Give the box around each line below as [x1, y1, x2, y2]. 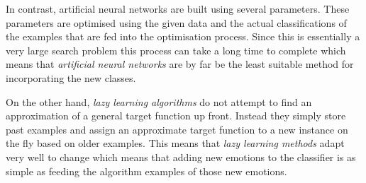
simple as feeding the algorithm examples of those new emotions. [6, 163, 287, 178]
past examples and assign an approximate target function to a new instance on [6, 122, 348, 136]
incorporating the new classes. [6, 70, 136, 85]
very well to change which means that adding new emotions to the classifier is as [6, 149, 356, 164]
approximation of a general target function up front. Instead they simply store [6, 108, 346, 123]
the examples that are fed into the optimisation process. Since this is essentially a [6, 29, 360, 44]
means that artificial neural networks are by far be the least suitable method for [6, 57, 354, 71]
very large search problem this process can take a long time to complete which [6, 42, 346, 57]
